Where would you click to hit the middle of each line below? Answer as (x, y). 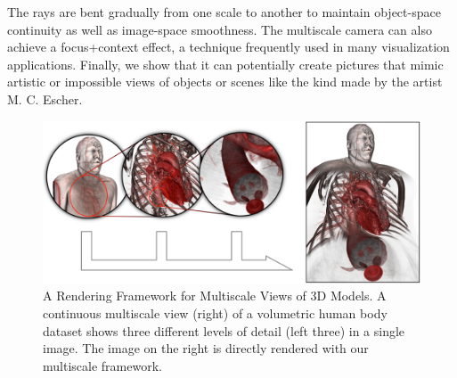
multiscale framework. (102, 365)
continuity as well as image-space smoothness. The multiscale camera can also (220, 29)
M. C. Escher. (45, 99)
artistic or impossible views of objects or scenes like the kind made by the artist (225, 82)
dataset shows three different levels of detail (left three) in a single (224, 330)
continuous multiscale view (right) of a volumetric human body (215, 312)
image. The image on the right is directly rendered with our (206, 348)
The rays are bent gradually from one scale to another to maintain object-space (224, 12)
